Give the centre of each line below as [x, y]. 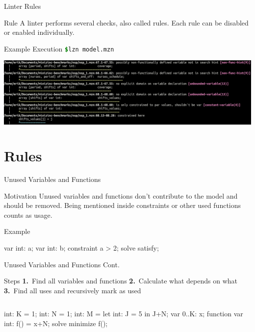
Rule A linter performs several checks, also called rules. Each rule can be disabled [126, 22]
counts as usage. [28, 215]
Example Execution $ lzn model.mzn [59, 48]
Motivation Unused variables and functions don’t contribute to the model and [121, 195]
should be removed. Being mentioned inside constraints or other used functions [123, 205]
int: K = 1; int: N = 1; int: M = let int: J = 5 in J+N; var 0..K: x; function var [124, 314]
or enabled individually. [39, 32]
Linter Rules [23, 6]
